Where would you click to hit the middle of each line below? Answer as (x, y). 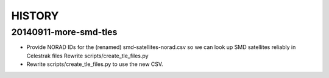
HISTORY (35, 16)
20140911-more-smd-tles (64, 32)
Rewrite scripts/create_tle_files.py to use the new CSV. (95, 64)
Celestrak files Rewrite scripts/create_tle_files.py (87, 56)
